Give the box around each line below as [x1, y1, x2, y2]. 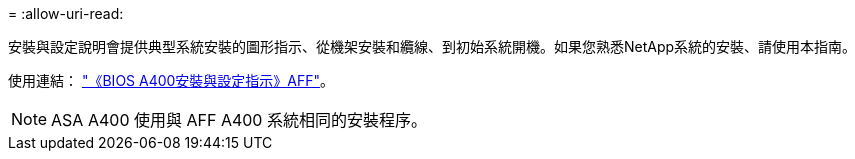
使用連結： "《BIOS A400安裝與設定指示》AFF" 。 [8, 72, 335, 89]
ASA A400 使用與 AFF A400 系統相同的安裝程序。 [51, 110, 427, 130]
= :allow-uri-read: [8, 5, 124, 22]
